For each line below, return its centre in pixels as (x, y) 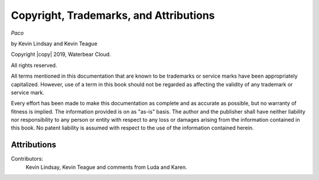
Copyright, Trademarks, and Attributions (113, 15)
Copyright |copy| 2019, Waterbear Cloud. (61, 54)
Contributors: (27, 159)
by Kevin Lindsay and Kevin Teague (54, 44)
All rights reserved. (34, 65)
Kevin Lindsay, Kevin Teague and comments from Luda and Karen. (106, 167)
